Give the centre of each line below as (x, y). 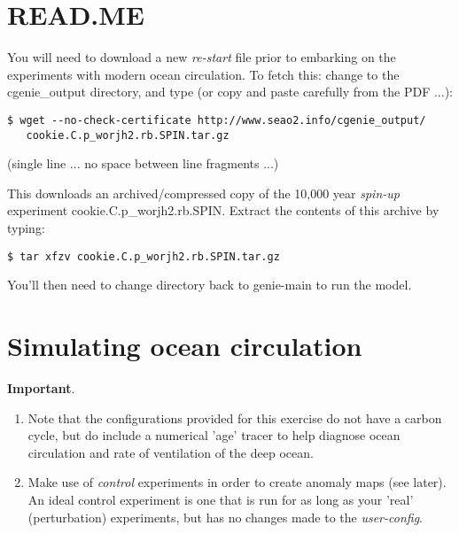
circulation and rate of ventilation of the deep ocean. (171, 452)
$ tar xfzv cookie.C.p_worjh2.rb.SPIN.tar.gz (144, 256)
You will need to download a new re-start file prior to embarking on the (202, 57)
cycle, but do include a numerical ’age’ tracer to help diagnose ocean (214, 435)
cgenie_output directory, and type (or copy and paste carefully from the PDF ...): (230, 92)
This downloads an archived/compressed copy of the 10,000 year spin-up (203, 193)
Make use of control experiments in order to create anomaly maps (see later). (237, 482)
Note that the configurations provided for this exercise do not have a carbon (235, 417)
